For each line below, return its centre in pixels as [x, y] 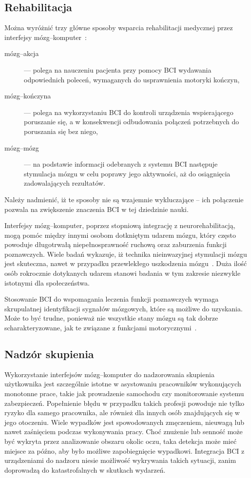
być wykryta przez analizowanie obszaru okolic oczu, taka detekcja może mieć [121, 441]
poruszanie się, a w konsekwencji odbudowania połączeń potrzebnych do [132, 122]
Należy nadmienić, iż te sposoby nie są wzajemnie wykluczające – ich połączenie [124, 199]
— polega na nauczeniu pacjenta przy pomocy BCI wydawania [118, 69]
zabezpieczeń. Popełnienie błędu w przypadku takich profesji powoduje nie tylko [125, 403]
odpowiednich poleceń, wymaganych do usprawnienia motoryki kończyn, [132, 79]
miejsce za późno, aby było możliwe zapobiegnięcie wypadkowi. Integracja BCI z [125, 450]
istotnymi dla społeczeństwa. [47, 282]
